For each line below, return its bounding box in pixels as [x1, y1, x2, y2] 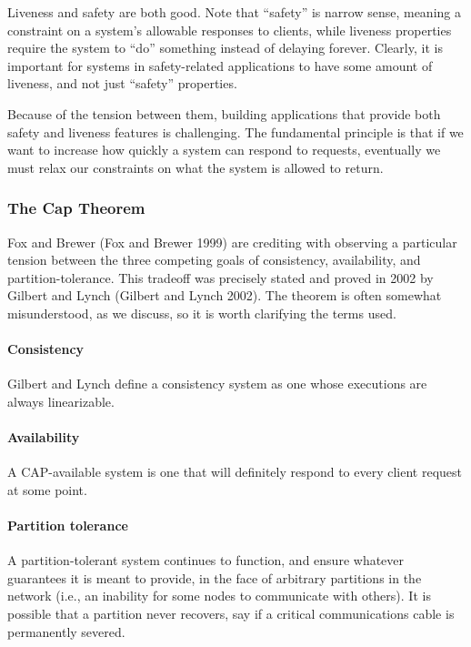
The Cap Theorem [7, 197, 145, 219]
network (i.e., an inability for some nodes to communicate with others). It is [7, 586, 431, 605]
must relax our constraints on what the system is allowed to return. [7, 157, 384, 177]
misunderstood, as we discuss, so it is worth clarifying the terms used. [7, 303, 396, 322]
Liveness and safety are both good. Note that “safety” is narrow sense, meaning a [7, 3, 461, 21]
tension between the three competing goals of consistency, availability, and [7, 250, 421, 269]
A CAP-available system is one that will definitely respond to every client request [7, 462, 462, 481]
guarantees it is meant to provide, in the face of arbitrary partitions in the [7, 568, 422, 587]
